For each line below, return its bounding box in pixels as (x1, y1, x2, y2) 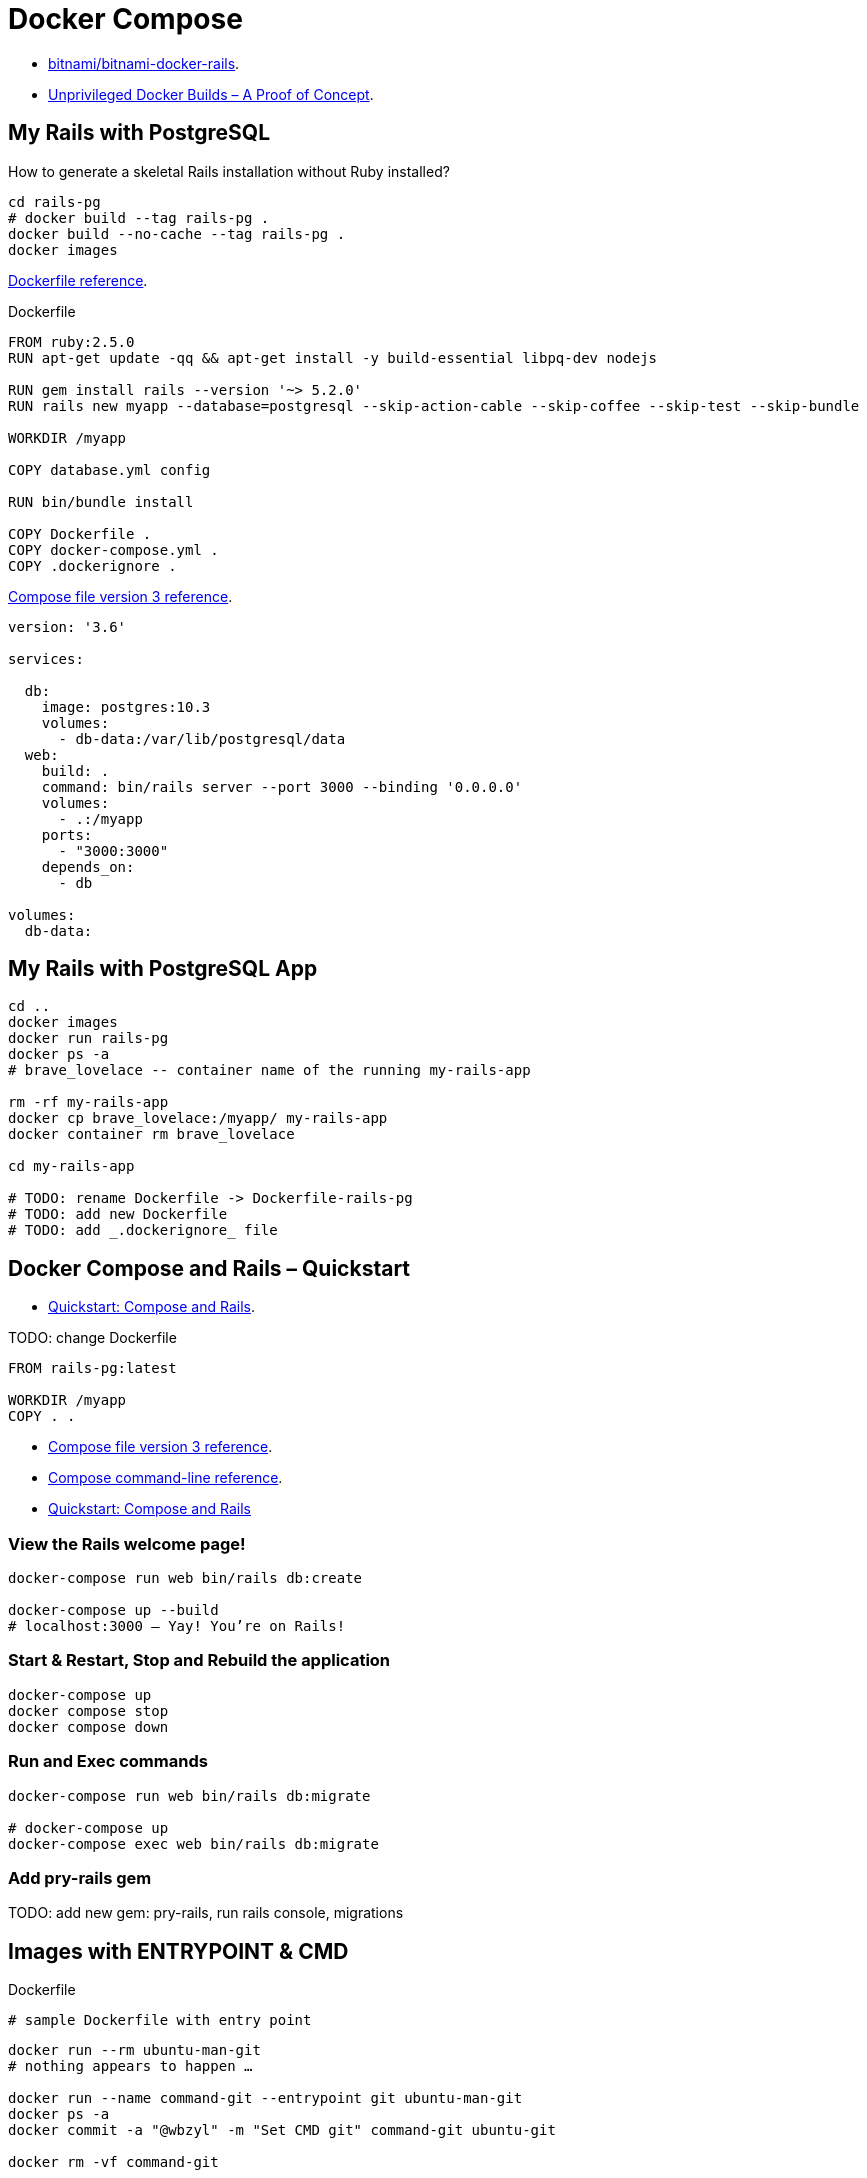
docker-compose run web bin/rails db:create (8, 1570, 363, 1587)
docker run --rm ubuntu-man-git (8, 2042, 261, 2059)
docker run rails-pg (8, 1030, 169, 1047)
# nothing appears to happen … (8, 2058, 253, 2075)
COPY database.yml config (8, 461, 211, 478)
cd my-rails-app (8, 1158, 135, 1175)
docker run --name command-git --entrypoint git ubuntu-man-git (8, 2090, 523, 2107)
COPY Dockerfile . (8, 525, 152, 542)
